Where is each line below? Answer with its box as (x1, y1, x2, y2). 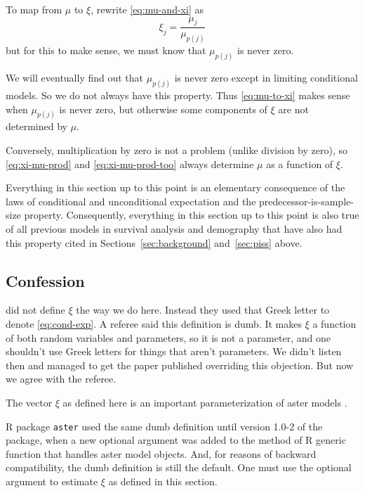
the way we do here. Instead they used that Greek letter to (76, 302, 330, 317)
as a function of (266, 156, 333, 171)
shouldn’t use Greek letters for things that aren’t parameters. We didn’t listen (6, 344, 342, 359)
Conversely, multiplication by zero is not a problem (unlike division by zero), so (6, 143, 347, 158)
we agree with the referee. (6, 371, 117, 386)
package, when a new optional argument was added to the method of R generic (6, 433, 346, 447)
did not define (6, 302, 65, 317)
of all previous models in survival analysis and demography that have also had (6, 222, 343, 236)
